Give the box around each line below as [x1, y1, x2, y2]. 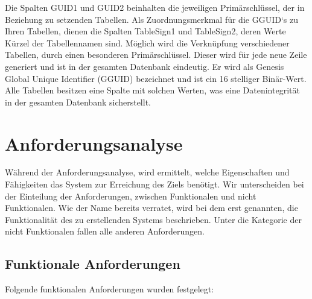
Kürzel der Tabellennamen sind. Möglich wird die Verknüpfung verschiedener [5, 36, 290, 49]
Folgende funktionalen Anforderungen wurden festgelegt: [5, 283, 214, 295]
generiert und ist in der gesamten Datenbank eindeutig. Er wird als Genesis [5, 60, 284, 72]
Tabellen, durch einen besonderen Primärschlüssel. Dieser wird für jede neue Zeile [5, 48, 307, 61]
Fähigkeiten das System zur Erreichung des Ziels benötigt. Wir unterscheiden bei [5, 178, 304, 190]
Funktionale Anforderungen [5, 254, 180, 273]
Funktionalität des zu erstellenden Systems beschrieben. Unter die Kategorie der [5, 213, 302, 225]
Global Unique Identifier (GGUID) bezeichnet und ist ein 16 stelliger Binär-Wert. [5, 72, 307, 84]
